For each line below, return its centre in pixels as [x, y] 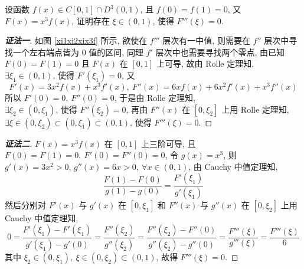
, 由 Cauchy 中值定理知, [233, 166]
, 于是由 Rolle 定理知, [155, 98]
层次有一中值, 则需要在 [206, 40]
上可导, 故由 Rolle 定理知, [205, 63]
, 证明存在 [91, 20]
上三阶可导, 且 [169, 143]
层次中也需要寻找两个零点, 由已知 [220, 52]
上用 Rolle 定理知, [255, 109]
